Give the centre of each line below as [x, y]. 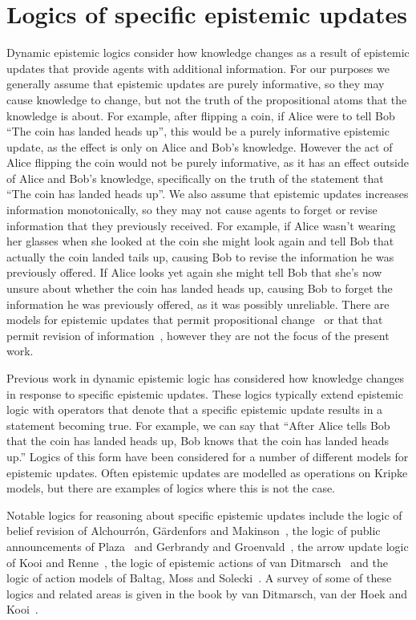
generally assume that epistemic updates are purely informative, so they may [196, 84]
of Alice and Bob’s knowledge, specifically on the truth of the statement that [195, 178]
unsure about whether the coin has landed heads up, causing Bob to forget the [200, 288]
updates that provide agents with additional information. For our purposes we [198, 68]
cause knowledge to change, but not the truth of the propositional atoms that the [207, 99]
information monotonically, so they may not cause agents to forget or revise [192, 210]
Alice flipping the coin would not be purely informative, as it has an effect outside [208, 162]
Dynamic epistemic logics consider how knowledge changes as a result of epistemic [208, 53]
